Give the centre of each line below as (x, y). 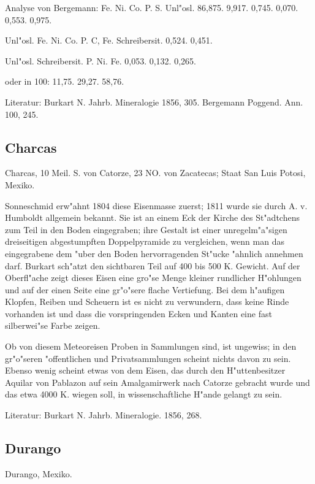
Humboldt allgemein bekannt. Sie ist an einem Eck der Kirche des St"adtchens (152, 217)
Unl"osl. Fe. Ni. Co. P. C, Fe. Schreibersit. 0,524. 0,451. (109, 40)
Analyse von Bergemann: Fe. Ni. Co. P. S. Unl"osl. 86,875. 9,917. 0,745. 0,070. (152, 7)
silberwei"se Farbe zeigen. (53, 325)
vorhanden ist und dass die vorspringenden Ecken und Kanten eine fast (139, 313)
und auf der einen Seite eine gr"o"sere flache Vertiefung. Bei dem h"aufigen (145, 289)
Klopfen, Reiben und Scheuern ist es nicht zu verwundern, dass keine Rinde (147, 302)
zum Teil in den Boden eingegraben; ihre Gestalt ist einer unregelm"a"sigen (146, 229)
